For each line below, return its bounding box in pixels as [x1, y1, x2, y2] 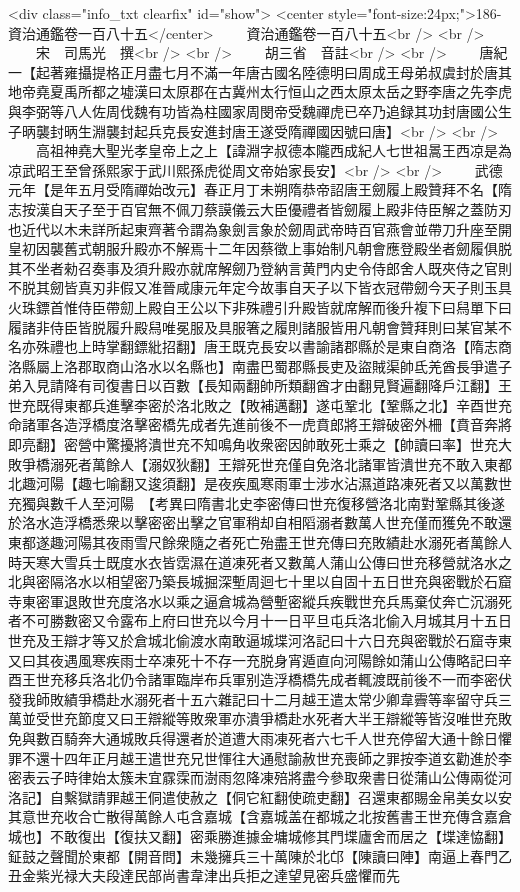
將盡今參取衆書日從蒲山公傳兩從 [287, 767, 498, 788]
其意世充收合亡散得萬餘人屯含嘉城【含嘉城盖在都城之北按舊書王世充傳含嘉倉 [8, 806, 512, 827]
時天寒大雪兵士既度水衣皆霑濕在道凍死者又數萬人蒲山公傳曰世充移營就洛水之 [8, 551, 512, 572]
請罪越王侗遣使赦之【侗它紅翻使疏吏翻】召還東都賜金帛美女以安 [91, 786, 512, 807]
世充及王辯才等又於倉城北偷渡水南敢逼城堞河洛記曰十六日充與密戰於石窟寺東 [8, 630, 512, 650]
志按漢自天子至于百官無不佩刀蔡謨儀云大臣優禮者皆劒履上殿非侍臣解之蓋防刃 [8, 198, 512, 219]
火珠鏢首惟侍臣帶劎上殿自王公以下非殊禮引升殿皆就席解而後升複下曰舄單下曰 [8, 296, 512, 317]
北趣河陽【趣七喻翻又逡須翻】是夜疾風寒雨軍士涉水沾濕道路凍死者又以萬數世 [8, 473, 512, 494]
